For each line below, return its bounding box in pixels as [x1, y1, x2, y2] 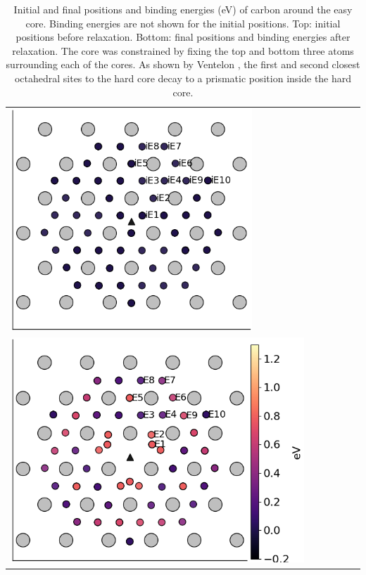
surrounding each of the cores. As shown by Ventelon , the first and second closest [6, 57, 360, 72]
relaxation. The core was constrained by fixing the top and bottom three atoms [12, 43, 354, 58]
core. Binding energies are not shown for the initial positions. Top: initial [25, 15, 341, 30]
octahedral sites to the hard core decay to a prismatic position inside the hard [14, 70, 352, 85]
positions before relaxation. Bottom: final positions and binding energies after [15, 30, 351, 44]
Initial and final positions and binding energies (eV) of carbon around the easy [13, 2, 353, 16]
